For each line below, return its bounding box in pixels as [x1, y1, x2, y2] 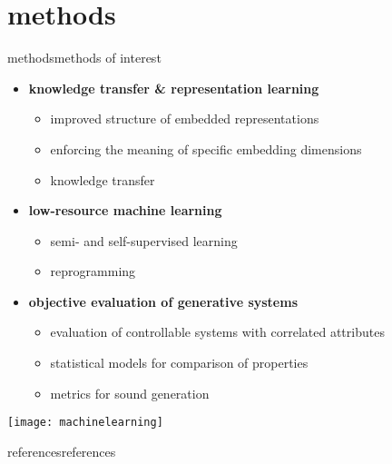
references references [7, 441, 116, 460]
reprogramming [50, 262, 136, 281]
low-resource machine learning [28, 201, 222, 220]
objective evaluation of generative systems [28, 291, 298, 311]
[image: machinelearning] [7, 416, 163, 429]
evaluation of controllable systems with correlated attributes [50, 322, 385, 341]
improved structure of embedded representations [50, 109, 319, 128]
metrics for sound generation [50, 383, 210, 402]
